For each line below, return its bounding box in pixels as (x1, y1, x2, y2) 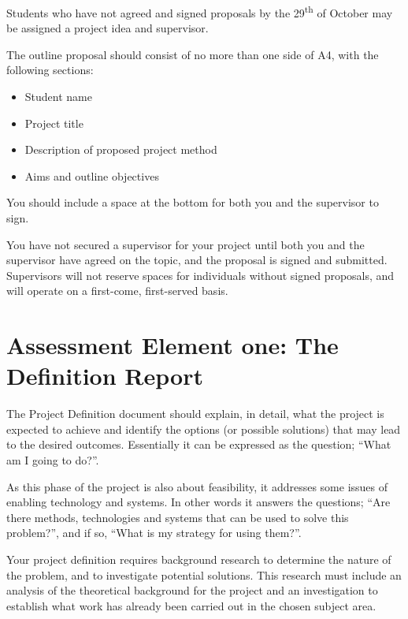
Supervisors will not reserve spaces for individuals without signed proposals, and (6, 267, 395, 283)
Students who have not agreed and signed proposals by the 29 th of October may (6, 2, 393, 21)
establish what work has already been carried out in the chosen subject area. (6, 597, 376, 613)
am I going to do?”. (6, 452, 99, 468)
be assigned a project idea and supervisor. (6, 20, 209, 36)
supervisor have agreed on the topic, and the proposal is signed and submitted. (6, 252, 388, 268)
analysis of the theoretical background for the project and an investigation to (6, 582, 378, 598)
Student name (24, 88, 92, 105)
